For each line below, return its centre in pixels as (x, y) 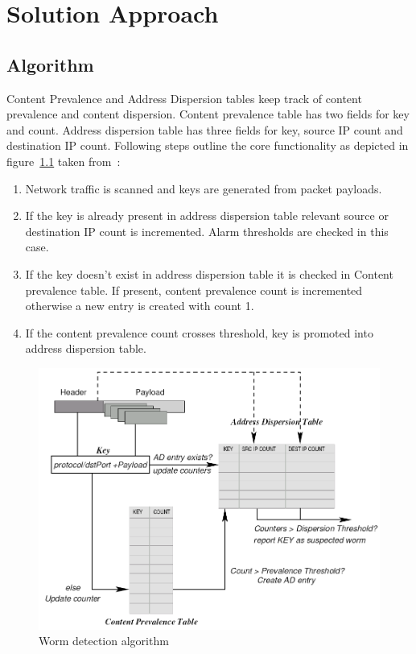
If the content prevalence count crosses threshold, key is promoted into (199, 332)
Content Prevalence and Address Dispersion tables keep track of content (184, 98)
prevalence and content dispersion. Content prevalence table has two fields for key (208, 114)
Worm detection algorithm (104, 641)
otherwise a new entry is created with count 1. (140, 306)
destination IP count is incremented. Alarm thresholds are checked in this (207, 231)
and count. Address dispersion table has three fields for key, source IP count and (205, 129)
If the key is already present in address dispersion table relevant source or (207, 215)
